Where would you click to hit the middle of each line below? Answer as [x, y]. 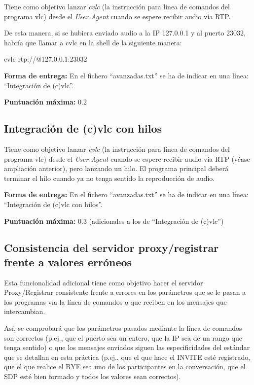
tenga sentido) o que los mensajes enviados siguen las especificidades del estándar [127, 347]
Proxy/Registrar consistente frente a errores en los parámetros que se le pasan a [125, 292]
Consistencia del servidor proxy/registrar [111, 247]
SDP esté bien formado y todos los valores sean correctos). [92, 376]
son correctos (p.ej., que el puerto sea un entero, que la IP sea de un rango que [123, 337]
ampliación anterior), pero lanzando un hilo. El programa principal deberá [116, 168]
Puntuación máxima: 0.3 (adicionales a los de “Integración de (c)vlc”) [114, 221]
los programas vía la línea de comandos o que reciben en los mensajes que [115, 301]
